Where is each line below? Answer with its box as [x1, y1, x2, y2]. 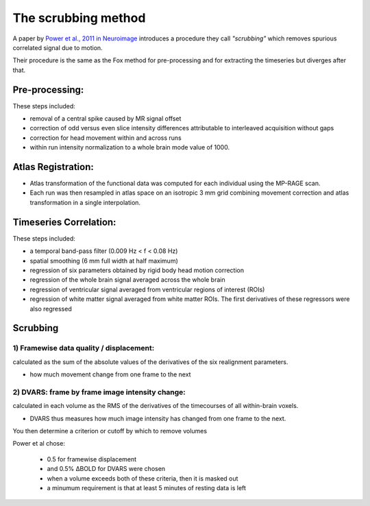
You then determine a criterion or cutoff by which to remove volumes [12, 426, 208, 435]
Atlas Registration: [12, 161, 94, 173]
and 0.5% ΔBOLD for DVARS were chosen [47, 465, 166, 473]
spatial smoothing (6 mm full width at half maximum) [29, 256, 178, 265]
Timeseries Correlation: [12, 216, 116, 228]
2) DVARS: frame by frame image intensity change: [12, 387, 186, 397]
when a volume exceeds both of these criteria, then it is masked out [47, 474, 238, 483]
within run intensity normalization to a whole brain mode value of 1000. [29, 143, 230, 152]
